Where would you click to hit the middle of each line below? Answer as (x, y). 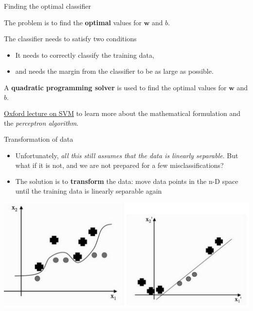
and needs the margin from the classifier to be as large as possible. (114, 71)
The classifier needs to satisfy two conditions (70, 39)
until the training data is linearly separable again (89, 190)
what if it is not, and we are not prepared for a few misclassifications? (119, 165)
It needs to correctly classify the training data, (85, 55)
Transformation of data (39, 139)
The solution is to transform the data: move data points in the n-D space (127, 181)
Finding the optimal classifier (47, 6)
